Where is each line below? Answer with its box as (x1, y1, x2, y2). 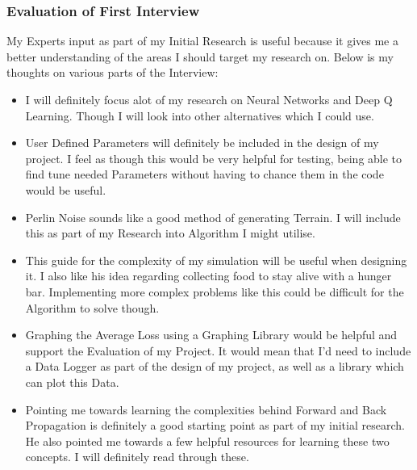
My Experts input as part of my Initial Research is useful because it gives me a (6, 32, 398, 49)
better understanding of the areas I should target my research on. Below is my (6, 48, 394, 65)
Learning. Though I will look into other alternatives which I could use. (25, 107, 374, 124)
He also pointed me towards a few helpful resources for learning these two (25, 432, 390, 449)
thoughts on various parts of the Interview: (6, 64, 219, 81)
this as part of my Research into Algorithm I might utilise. (25, 225, 315, 241)
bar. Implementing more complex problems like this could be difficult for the (25, 283, 404, 300)
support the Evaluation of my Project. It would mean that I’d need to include (25, 342, 411, 359)
